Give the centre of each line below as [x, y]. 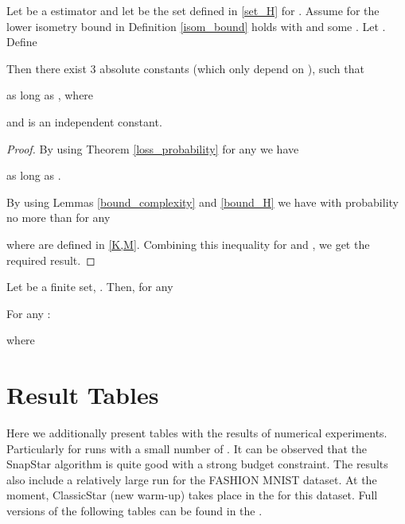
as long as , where [50, 95]
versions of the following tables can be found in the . [134, 510]
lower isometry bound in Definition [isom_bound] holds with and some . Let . [196, 26]
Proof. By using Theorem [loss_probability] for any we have [153, 148]
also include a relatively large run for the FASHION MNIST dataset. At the [192, 479]
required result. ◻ [51, 260]
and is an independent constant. [84, 121]
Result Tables [83, 395]
